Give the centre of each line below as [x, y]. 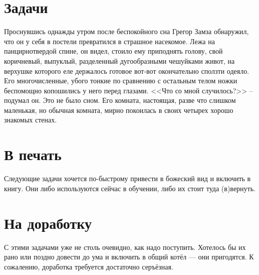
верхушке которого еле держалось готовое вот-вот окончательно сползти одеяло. [127, 71]
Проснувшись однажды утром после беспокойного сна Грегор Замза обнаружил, [126, 31]
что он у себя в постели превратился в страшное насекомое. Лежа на [109, 41]
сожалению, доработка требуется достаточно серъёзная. [89, 266]
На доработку [48, 223]
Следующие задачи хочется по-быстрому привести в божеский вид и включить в [127, 178]
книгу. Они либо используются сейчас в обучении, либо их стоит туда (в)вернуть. [130, 188]
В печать [33, 154]
